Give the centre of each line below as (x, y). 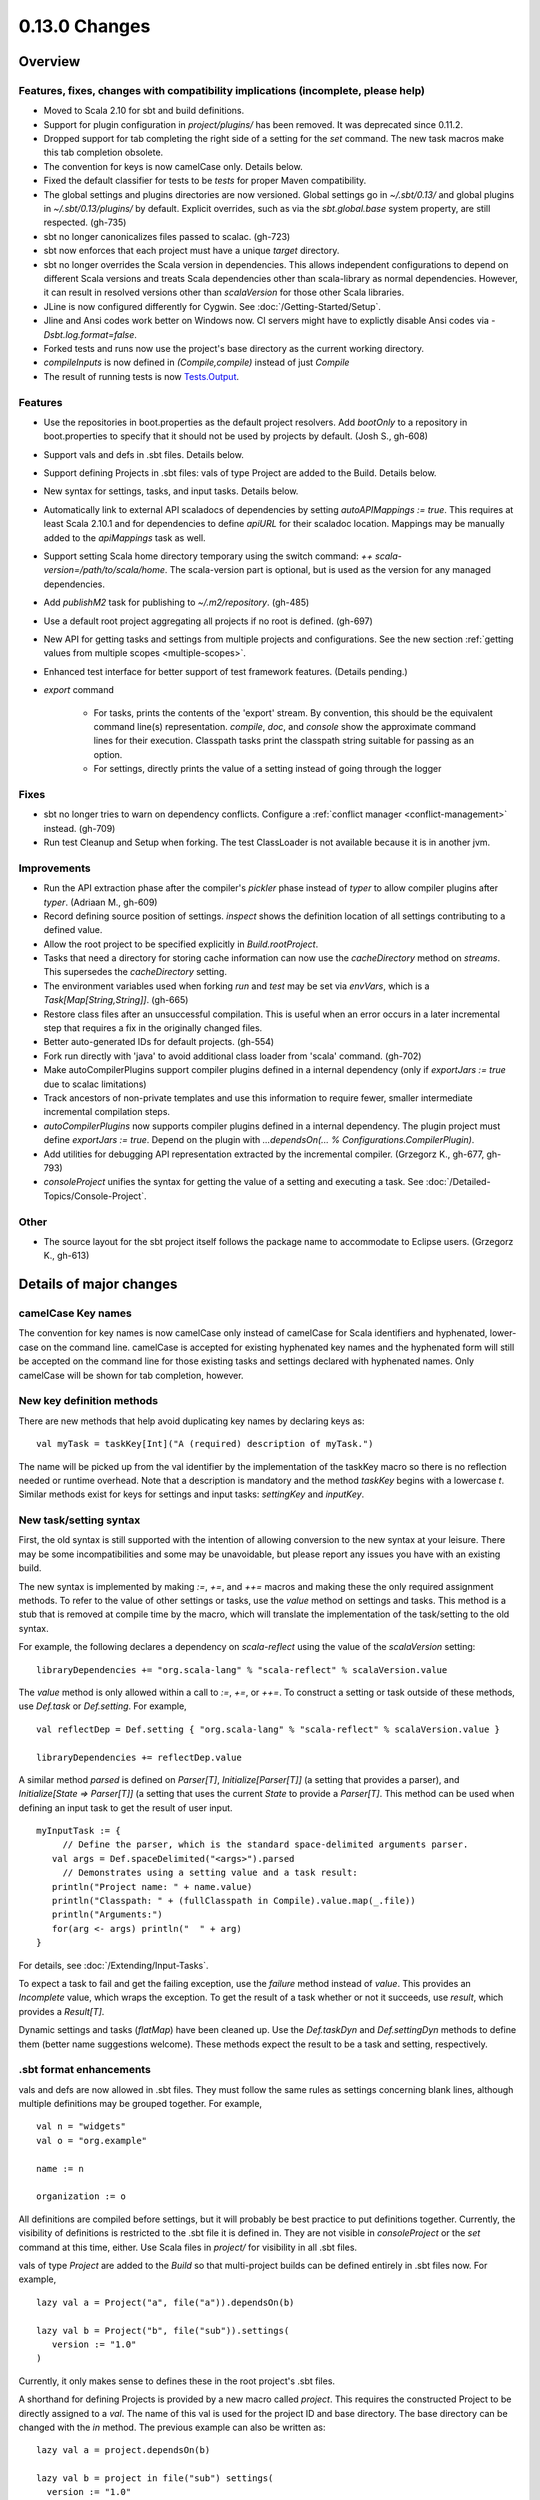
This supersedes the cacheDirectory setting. (135, 972)
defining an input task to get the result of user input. (126, 1807)
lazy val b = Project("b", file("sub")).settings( (163, 2330)
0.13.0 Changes (84, 26)
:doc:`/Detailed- (458, 1182)
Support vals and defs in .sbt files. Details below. (143, 454)
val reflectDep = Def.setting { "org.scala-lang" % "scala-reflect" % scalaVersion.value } (268, 1729)
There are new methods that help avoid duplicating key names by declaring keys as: (191, 1421)
